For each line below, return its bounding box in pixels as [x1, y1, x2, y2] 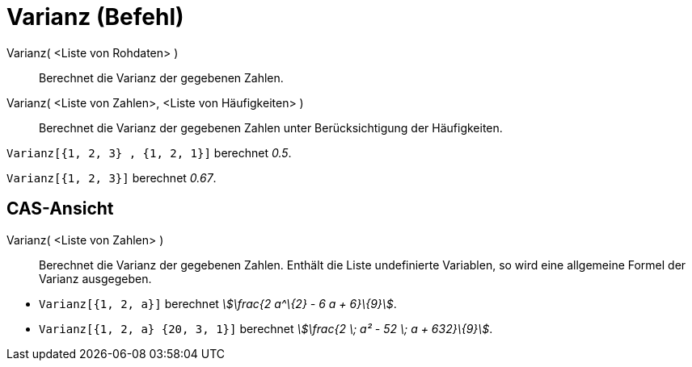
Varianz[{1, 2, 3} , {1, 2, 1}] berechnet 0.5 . [6, 145, 292, 160]
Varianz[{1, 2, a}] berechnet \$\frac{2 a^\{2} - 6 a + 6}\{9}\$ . [39, 296, 397, 311]
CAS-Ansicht [6, 198, 114, 219]
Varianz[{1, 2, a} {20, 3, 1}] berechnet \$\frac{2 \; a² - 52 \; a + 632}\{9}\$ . [39, 321, 493, 336]
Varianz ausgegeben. [39, 271, 152, 286]
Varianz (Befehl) [6, 3, 184, 31]
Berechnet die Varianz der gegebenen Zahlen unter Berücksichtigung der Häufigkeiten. [39, 120, 503, 135]
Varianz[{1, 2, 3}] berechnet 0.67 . [6, 170, 217, 185]
